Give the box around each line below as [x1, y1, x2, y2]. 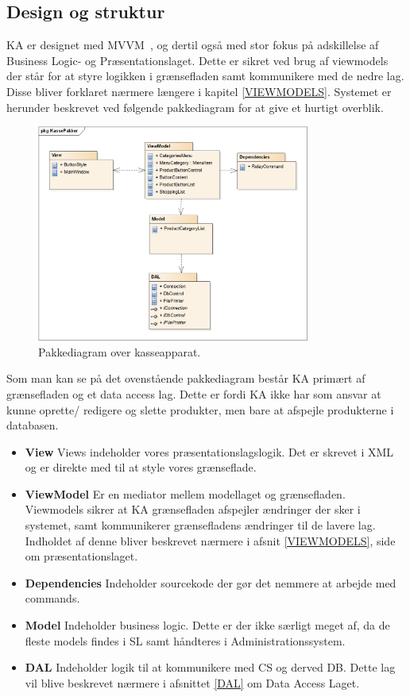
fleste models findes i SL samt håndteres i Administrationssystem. [25, 632, 346, 649]
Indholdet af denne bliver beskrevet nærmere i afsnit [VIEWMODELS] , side [25, 532, 396, 549]
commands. [25, 590, 80, 607]
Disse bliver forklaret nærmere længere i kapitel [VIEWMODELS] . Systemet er [6, 83, 392, 99]
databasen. [6, 417, 59, 433]
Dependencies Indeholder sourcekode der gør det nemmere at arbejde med [25, 574, 396, 591]
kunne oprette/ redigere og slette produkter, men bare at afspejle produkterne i [6, 401, 394, 418]
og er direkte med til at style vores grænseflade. [25, 459, 257, 476]
